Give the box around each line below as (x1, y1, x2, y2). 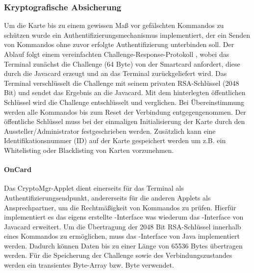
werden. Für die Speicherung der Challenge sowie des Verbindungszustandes (4, 250, 232, 260)
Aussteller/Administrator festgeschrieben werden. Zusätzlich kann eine (4, 125, 216, 136)
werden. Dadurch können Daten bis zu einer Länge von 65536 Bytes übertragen (4, 240, 243, 250)
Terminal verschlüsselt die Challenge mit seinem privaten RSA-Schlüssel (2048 (4, 77, 239, 88)
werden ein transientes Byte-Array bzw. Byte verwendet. (4, 260, 174, 270)
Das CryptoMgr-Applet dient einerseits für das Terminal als (4, 183, 184, 193)
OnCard (4, 164, 32, 174)
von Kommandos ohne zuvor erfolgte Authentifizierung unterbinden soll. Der (4, 39, 234, 50)
